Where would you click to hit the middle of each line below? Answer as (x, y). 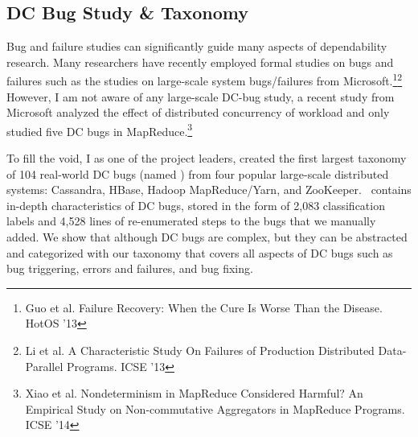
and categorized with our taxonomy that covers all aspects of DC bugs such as (200, 252)
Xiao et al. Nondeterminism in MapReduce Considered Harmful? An (194, 393)
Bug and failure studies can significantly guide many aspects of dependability (197, 46)
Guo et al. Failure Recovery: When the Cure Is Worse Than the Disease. (204, 307)
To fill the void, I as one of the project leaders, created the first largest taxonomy (207, 158)
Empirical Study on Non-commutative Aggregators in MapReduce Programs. (215, 408)
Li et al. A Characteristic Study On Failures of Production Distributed (200, 350)
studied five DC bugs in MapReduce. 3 (100, 130)
